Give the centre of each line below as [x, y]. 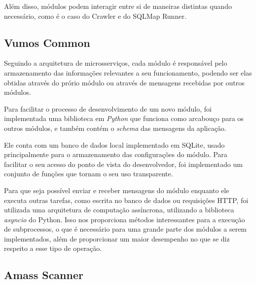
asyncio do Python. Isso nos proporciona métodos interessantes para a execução [125, 219]
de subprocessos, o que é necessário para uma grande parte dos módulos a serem [126, 229]
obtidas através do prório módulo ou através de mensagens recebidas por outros [124, 82]
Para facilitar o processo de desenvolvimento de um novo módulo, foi [108, 108]
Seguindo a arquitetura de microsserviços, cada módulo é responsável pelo [116, 63]
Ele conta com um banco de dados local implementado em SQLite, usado [114, 144]
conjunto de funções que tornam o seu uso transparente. [89, 174]
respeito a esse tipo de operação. [53, 248]
